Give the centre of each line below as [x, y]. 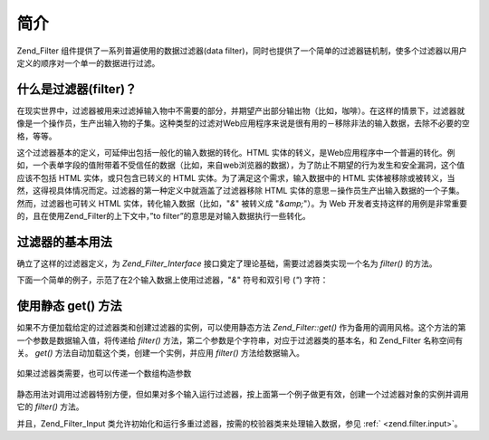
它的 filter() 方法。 [51, 407]
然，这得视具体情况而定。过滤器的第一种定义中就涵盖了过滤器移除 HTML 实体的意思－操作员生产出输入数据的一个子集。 [240, 191]
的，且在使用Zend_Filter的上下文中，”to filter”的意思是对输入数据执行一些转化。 [164, 215]
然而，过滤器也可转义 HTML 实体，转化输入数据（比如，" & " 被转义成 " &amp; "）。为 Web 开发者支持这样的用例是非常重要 [242, 203]
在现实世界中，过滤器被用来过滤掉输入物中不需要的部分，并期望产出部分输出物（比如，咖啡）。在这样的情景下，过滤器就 [241, 110]
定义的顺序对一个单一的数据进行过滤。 [88, 62]
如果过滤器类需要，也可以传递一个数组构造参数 [104, 373]
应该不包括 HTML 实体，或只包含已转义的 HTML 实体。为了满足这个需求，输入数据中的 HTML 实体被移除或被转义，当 [236, 177]
